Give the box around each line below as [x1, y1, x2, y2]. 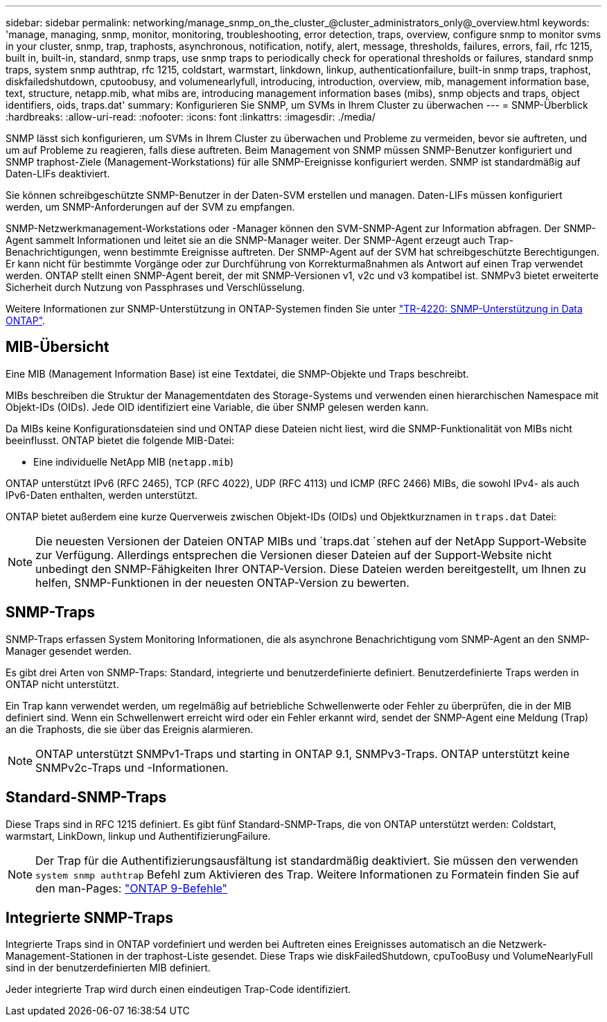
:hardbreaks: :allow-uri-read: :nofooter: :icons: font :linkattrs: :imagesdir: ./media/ [6, 111, 376, 123]
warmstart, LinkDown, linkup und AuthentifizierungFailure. [6, 829, 271, 842]
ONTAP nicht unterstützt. [6, 678, 119, 690]
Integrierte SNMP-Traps [6, 908, 173, 926]
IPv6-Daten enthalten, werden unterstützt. [6, 488, 198, 501]
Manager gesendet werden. [6, 644, 132, 657]
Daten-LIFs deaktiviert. [6, 168, 110, 179]
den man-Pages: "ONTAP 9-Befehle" [35, 881, 228, 895]
